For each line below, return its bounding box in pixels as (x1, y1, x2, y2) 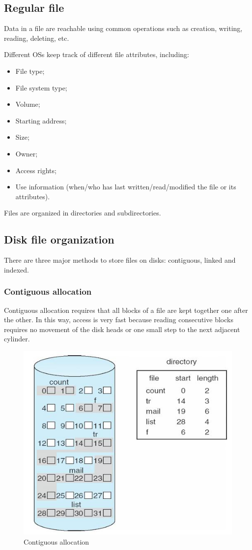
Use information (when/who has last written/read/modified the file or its (15, 182, 236, 192)
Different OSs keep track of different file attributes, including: (4, 49, 189, 60)
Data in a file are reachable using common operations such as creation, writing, (4, 23, 243, 33)
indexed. (4, 264, 29, 275)
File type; (15, 65, 45, 76)
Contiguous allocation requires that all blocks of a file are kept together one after (4, 305, 248, 315)
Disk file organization (4, 232, 114, 247)
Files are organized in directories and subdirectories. (4, 208, 161, 218)
